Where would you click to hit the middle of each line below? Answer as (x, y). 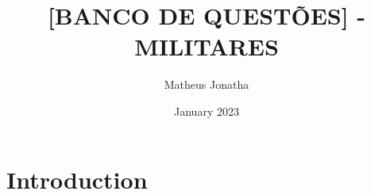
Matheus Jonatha (207, 84)
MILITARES (207, 46)
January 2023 (207, 111)
